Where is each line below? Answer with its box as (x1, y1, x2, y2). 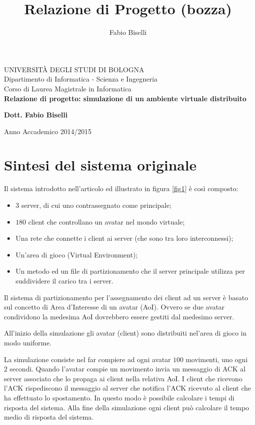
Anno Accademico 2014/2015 (4, 126, 92, 136)
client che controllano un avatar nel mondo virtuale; (28, 216, 185, 227)
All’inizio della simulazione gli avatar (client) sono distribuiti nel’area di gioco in (4, 328, 247, 338)
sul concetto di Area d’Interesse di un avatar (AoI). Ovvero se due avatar (4, 302, 225, 312)
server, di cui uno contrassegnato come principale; (21, 200, 172, 210)
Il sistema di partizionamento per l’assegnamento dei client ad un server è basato (4, 292, 248, 302)
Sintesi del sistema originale (4, 155, 197, 175)
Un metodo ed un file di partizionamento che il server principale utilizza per (15, 266, 245, 276)
